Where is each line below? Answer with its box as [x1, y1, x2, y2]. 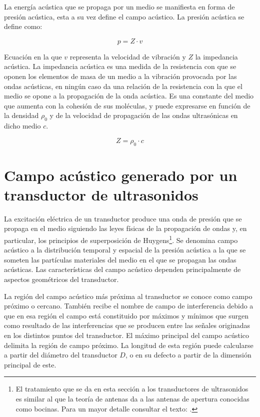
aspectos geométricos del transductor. [4, 274, 119, 284]
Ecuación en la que [4, 51, 62, 61]
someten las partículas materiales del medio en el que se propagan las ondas [4, 254, 236, 264]
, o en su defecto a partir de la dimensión [125, 349, 251, 360]
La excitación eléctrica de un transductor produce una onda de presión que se [4, 213, 242, 223]
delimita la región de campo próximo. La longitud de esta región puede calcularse [4, 339, 253, 350]
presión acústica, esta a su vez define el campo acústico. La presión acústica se [4, 11, 244, 21]
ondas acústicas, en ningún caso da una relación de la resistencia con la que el [4, 80, 242, 91]
